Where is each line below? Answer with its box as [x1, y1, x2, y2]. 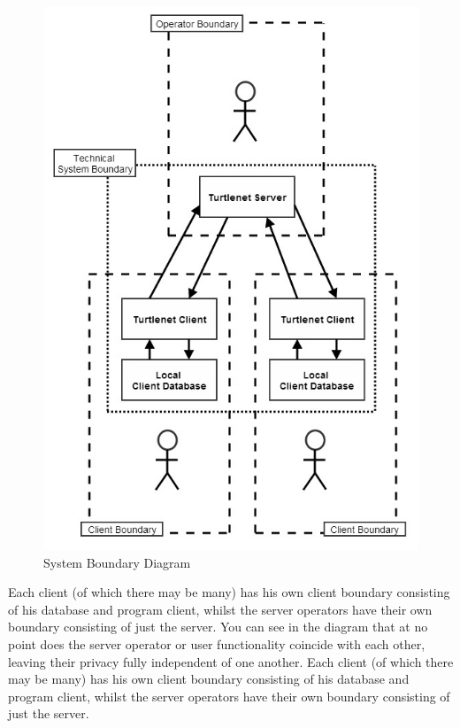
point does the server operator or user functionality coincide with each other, [8, 635, 425, 653]
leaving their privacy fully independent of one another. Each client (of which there [8, 652, 454, 670]
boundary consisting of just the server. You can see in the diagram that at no [8, 617, 428, 636]
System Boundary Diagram [43, 553, 191, 571]
